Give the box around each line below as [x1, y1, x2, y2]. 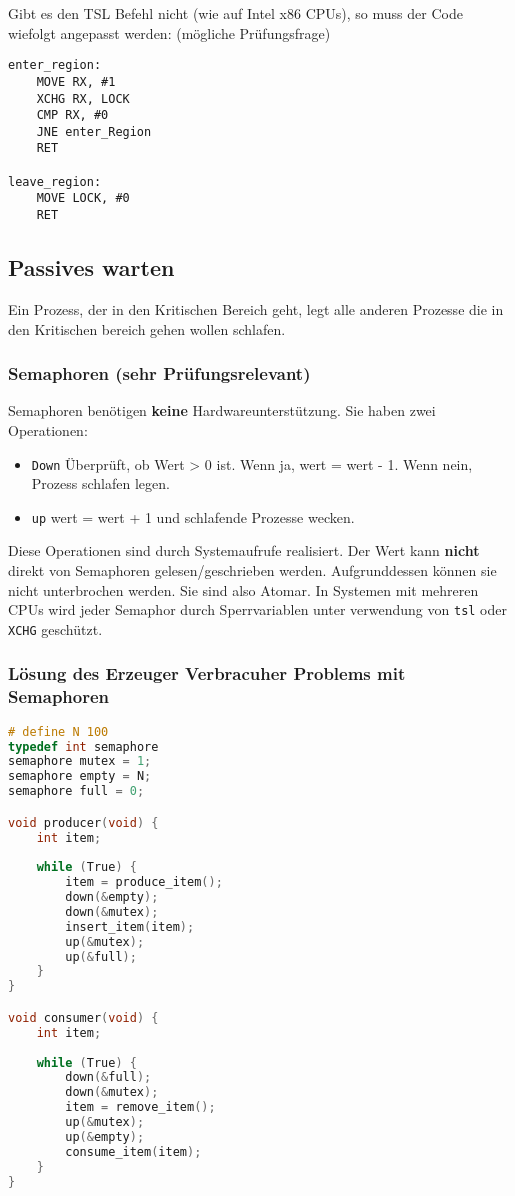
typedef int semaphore [8, 739, 159, 754]
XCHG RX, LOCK [36, 91, 130, 106]
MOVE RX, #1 [36, 74, 116, 89]
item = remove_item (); [65, 1100, 216, 1115]
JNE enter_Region [36, 124, 152, 139]
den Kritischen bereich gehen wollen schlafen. [8, 318, 286, 339]
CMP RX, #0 [36, 108, 109, 123]
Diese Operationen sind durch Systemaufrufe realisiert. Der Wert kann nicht [8, 540, 480, 561]
